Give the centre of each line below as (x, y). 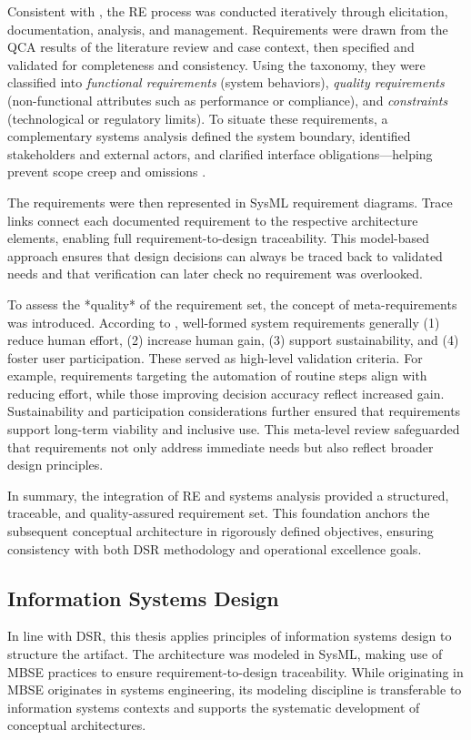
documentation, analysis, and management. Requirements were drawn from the (228, 29)
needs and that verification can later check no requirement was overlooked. (215, 274)
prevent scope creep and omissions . (107, 172)
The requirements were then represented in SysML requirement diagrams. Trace (230, 202)
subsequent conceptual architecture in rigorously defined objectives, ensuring (220, 531)
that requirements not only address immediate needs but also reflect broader (220, 446)
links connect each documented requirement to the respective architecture (213, 220)
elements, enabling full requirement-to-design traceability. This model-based (218, 238)
